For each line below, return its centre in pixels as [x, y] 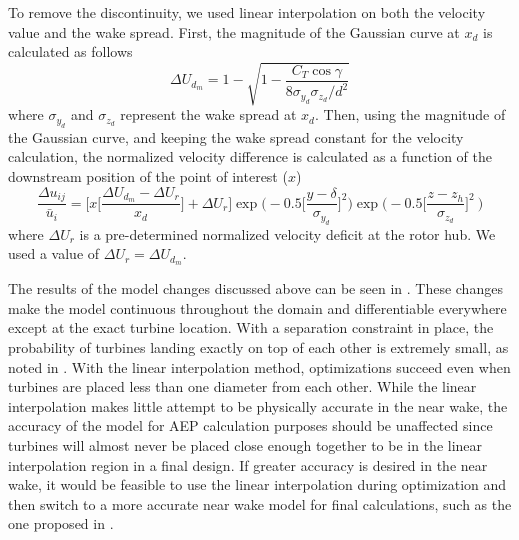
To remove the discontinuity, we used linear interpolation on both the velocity [247, 12]
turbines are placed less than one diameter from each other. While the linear [242, 386]
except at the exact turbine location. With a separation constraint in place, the [251, 327]
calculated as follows [70, 51]
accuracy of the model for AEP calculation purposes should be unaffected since [250, 425]
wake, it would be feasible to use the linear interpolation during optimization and [257, 484]
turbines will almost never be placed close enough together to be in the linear [245, 445]
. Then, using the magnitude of [410, 114]
